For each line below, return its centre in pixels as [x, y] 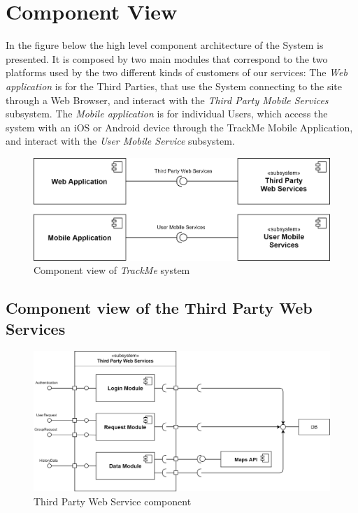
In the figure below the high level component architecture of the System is [165, 45]
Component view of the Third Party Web [159, 308]
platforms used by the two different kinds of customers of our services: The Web [177, 72]
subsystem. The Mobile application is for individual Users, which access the [167, 114]
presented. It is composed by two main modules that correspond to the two [167, 58]
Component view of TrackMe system [112, 270]
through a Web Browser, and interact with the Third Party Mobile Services [167, 100]
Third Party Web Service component [113, 501]
